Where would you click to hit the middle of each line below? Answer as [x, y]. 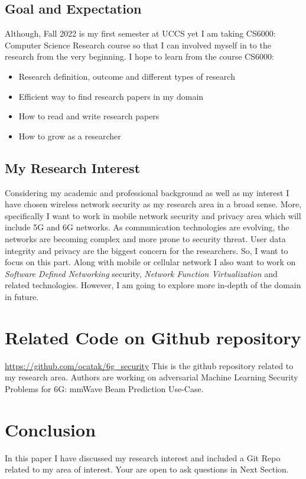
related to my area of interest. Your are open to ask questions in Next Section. [147, 469]
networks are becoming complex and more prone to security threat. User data [145, 238]
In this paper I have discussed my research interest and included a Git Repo [143, 457]
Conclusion [51, 429]
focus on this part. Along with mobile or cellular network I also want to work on [150, 262]
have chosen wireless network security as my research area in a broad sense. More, [153, 204]
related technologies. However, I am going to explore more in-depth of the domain [153, 285]
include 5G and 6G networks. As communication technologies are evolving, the [147, 227]
